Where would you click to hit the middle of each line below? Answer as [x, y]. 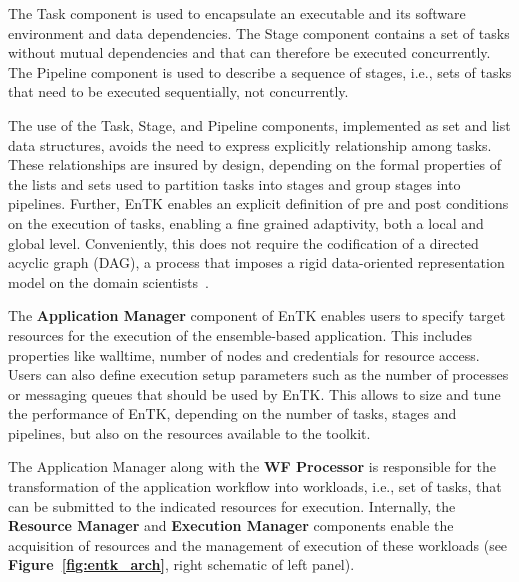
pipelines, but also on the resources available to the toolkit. [189, 432]
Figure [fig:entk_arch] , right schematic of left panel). [181, 564]
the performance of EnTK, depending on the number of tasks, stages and [232, 413]
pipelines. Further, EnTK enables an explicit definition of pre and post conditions [258, 203]
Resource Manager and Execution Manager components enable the [231, 525]
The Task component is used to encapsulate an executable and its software [237, 13]
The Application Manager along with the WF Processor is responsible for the [252, 466]
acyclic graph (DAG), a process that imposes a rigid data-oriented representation [256, 262]
